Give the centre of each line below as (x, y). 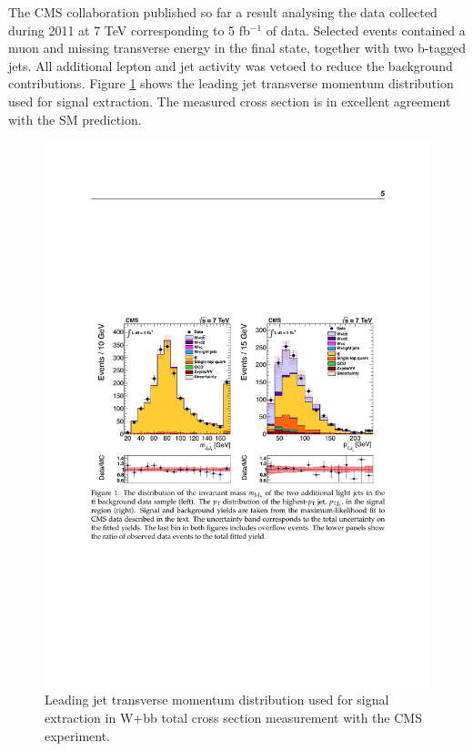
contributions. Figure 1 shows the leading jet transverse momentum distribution (231, 83)
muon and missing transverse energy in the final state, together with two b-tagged (237, 48)
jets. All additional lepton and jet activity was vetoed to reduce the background (231, 65)
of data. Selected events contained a (366, 30)
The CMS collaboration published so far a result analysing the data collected (223, 12)
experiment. (77, 735)
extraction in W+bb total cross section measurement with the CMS (233, 718)
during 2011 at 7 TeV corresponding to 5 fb (129, 30)
